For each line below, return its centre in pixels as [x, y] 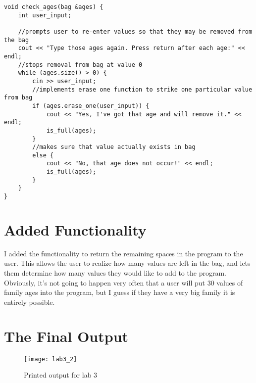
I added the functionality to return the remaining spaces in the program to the [124, 253]
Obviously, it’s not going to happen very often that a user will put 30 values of [124, 282]
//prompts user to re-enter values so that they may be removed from [135, 31]
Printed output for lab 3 [61, 375]
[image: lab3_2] [51, 359]
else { [43, 155]
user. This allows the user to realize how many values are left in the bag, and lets [127, 263]
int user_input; [45, 15]
